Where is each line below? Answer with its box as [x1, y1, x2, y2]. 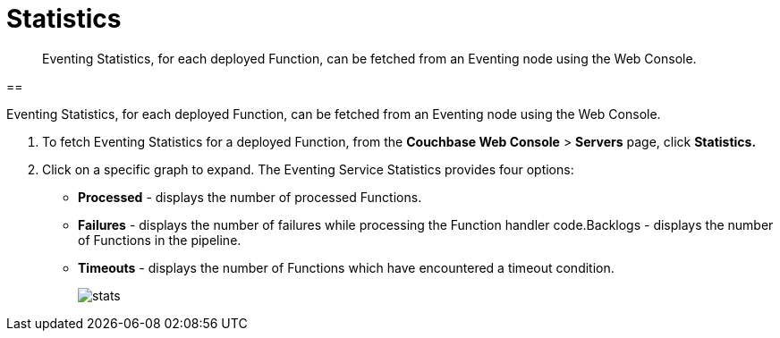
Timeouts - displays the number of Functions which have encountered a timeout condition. [78, 259, 615, 275]
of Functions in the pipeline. [78, 232, 242, 248]
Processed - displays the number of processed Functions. [78, 189, 422, 205]
